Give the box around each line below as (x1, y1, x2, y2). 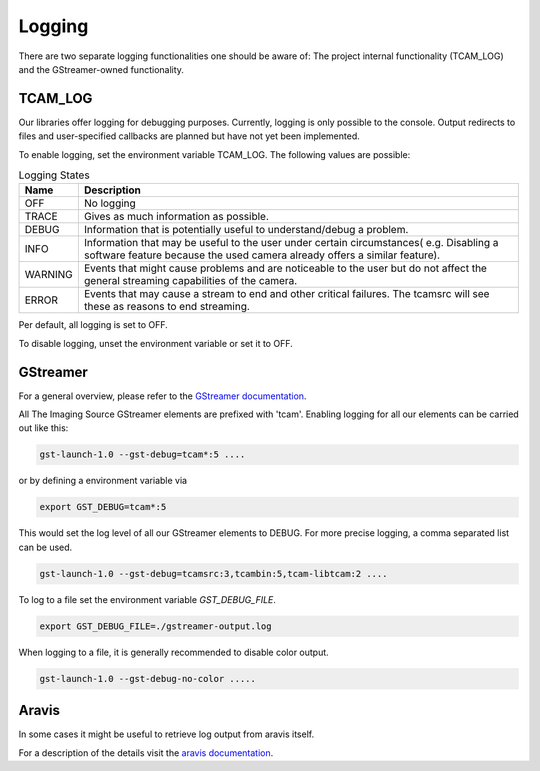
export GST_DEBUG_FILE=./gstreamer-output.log (39, 620, 272, 632)
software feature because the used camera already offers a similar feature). (83, 248, 440, 262)
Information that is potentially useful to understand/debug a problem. (83, 223, 409, 237)
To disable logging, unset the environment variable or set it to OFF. (18, 337, 294, 349)
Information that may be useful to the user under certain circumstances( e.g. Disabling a (83, 236, 499, 250)
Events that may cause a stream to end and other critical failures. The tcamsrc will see (83, 287, 490, 301)
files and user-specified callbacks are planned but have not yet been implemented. (18, 130, 360, 142)
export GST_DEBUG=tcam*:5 (39, 501, 167, 513)
